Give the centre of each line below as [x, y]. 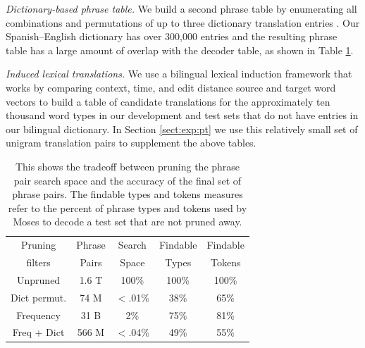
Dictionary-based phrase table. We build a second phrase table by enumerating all [181, 8]
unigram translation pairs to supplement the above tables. [131, 143]
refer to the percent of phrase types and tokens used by [128, 207]
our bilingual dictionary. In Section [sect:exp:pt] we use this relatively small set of [182, 129]
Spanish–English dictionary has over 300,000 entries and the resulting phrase [172, 36]
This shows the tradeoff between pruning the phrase [128, 166]
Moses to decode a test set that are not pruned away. [128, 222]
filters [38, 262]
